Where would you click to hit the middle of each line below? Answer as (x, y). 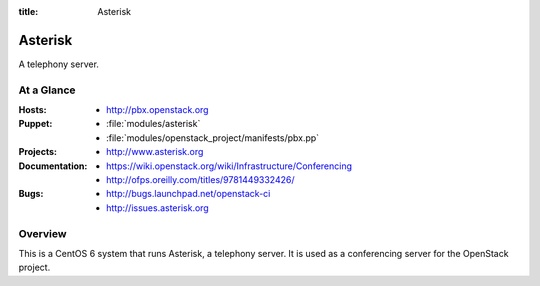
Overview (42, 233)
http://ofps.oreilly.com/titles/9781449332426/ (200, 179)
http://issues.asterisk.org (157, 207)
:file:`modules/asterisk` (153, 124)
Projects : (37, 152)
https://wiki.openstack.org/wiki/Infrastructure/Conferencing (229, 166)
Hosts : (32, 110)
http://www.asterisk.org (155, 152)
